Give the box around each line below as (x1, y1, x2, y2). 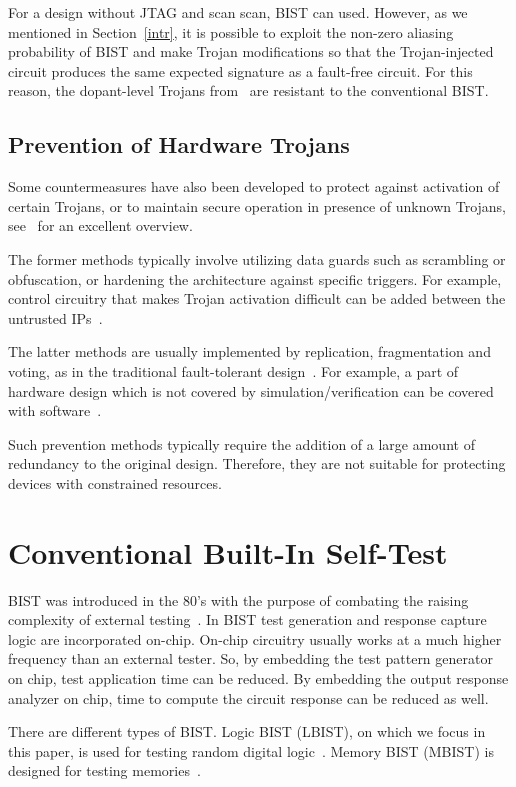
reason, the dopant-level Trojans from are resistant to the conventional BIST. (8, 80, 489, 101)
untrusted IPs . (8, 307, 103, 328)
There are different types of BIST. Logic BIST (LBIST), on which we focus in (8, 721, 486, 742)
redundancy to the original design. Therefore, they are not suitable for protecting (8, 453, 506, 474)
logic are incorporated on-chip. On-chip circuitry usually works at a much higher (8, 628, 502, 649)
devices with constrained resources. (8, 472, 222, 493)
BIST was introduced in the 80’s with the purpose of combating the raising (8, 589, 469, 610)
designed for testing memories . (8, 760, 201, 781)
